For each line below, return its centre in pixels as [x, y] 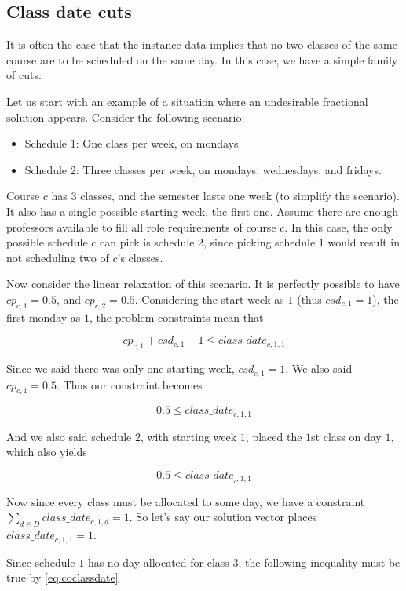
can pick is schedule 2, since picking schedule [208, 242]
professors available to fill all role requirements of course [141, 226]
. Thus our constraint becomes [130, 384]
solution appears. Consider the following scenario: [126, 117]
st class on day [346, 436]
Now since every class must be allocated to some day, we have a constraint [186, 501]
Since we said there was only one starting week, [121, 368]
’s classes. [140, 257]
